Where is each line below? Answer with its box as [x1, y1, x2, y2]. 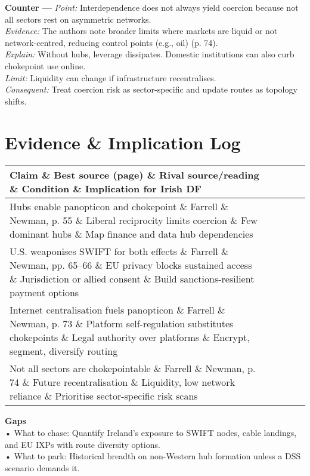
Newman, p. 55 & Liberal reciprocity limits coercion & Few [10, 213, 258, 228]
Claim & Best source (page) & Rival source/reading [10, 168, 259, 182]
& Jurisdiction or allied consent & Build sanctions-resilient [10, 272, 255, 286]
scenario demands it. [5, 461, 80, 474]
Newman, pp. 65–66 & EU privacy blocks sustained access [10, 258, 252, 272]
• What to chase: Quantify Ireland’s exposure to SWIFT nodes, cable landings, [5, 426, 297, 439]
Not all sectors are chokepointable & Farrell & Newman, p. [10, 361, 256, 376]
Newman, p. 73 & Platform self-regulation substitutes [10, 317, 234, 331]
